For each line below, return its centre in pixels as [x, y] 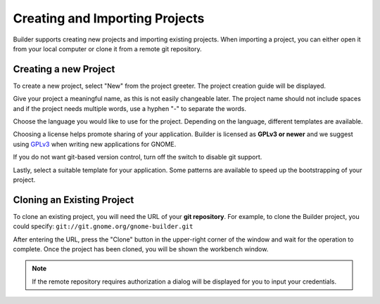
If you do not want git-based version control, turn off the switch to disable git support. [138, 157]
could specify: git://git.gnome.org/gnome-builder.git [103, 226]
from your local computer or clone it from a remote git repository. [107, 48]
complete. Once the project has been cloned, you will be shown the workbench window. [141, 249]
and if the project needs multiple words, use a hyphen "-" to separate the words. [129, 108]
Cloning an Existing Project [74, 200]
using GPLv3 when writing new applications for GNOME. [95, 144]
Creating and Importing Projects [109, 18]
